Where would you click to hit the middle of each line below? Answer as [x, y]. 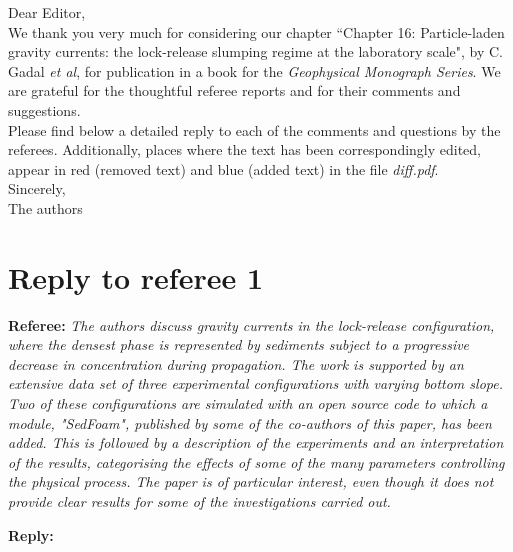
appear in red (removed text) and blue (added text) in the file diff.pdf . [223, 168]
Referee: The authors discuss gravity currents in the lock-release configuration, [251, 324]
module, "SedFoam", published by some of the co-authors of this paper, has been [250, 422]
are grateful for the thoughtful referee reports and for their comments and [234, 90]
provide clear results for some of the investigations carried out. [199, 501]
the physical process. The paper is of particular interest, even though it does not [251, 481]
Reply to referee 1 [136, 276]
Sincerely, [37, 188]
